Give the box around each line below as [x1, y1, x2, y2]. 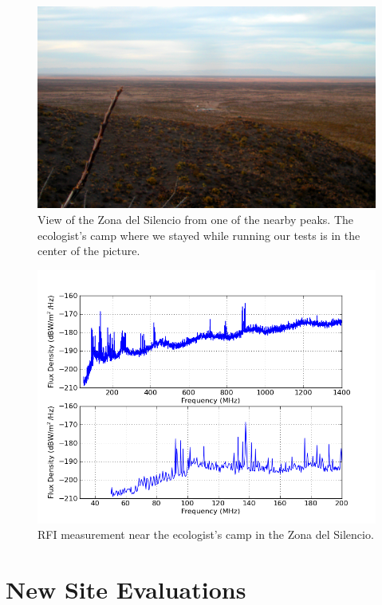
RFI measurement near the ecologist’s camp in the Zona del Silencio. [37, 526, 374, 543]
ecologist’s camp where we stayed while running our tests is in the [37, 226, 360, 243]
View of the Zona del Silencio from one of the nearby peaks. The [37, 211, 354, 227]
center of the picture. [37, 242, 140, 259]
